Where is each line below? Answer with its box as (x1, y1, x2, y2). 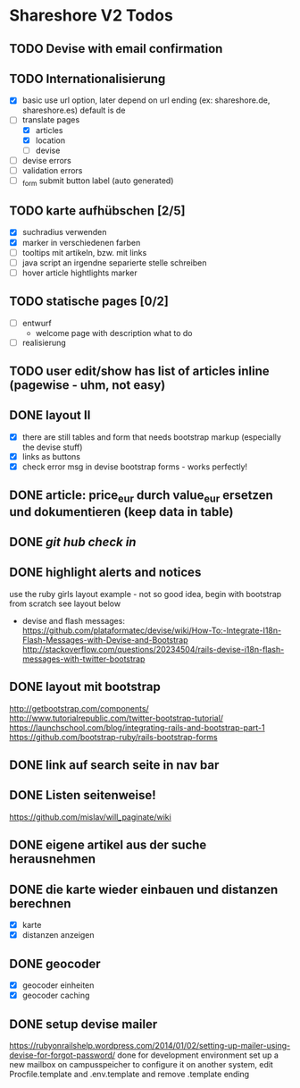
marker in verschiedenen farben (21, 237, 141, 248)
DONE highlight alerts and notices (9, 565, 202, 580)
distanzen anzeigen (21, 930, 96, 940)
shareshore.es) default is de (21, 105, 126, 116)
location (35, 135, 65, 146)
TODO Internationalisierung (9, 71, 166, 86)
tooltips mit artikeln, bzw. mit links (21, 247, 147, 257)
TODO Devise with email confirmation (9, 41, 223, 56)
